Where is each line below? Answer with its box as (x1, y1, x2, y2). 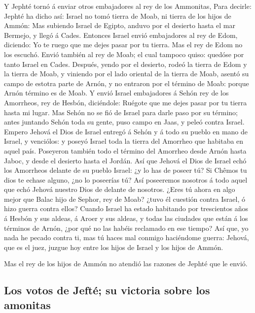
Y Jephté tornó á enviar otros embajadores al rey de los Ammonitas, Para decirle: (4, 1, 252, 11)
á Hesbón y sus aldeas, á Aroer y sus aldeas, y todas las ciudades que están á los (4, 213, 248, 223)
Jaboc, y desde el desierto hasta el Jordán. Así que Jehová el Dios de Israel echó (4, 155, 247, 165)
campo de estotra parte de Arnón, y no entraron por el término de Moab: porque (4, 78, 249, 88)
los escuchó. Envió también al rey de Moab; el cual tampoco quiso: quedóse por (4, 49, 244, 59)
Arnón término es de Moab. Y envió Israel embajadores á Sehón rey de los (4, 88, 229, 98)
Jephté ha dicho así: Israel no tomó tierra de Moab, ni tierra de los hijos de (4, 10, 231, 21)
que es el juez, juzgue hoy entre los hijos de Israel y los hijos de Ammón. (4, 242, 223, 252)
